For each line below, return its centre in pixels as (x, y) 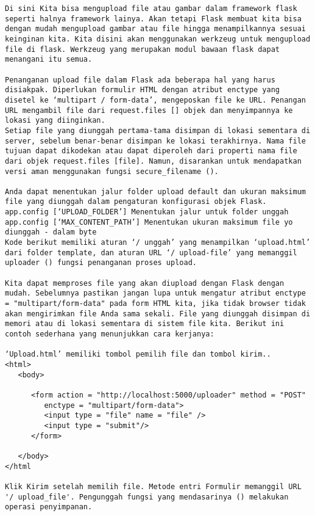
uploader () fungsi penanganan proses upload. (101, 263)
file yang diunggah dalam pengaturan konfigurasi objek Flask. (136, 202)
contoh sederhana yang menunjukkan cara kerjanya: (110, 334)
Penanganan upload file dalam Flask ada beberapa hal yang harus (140, 80)
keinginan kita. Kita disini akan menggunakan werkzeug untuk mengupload (158, 39)
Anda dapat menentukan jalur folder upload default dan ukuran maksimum (155, 191)
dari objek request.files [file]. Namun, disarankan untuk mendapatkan (153, 161)
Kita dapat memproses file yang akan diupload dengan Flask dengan (145, 283)
